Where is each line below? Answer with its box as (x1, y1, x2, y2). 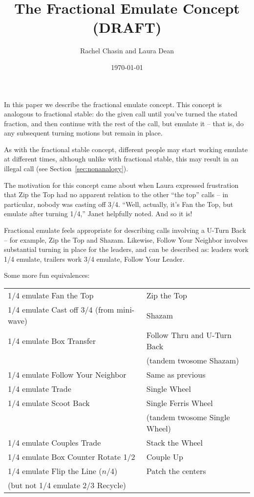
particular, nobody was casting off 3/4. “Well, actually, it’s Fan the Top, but (4, 199, 233, 209)
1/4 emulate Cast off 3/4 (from (8, 304, 114, 315)
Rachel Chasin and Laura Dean (80, 45, 174, 56)
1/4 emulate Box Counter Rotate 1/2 (8, 451, 135, 462)
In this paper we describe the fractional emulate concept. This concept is (4, 99, 222, 109)
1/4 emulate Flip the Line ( (8, 465, 102, 476)
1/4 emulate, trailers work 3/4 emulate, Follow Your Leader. (4, 253, 185, 264)
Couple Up (146, 451, 183, 462)
